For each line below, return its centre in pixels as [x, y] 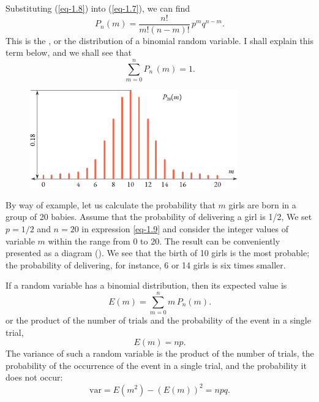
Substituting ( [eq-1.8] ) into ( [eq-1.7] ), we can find [98, 8]
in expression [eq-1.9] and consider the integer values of [185, 228]
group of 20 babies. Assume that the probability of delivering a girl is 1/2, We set [159, 217]
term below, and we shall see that [69, 52]
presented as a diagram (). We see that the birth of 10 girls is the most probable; [158, 253]
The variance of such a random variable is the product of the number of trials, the [160, 353]
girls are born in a [262, 204]
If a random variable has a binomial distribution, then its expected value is [146, 285]
